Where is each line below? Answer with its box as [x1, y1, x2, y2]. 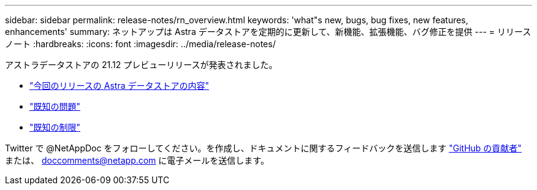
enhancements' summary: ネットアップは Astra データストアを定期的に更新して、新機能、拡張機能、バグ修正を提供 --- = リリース [5, 26, 531, 37]
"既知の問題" [29, 101, 81, 112]
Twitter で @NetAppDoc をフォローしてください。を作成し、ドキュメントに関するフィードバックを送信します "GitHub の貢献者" [5, 143, 522, 153]
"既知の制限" [29, 122, 81, 132]
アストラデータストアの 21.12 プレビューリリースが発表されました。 [5, 59, 278, 70]
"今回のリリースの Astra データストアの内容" [29, 80, 209, 91]
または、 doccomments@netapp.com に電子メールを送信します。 [5, 155, 269, 165]
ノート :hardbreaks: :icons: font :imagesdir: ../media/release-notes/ [5, 39, 276, 49]
